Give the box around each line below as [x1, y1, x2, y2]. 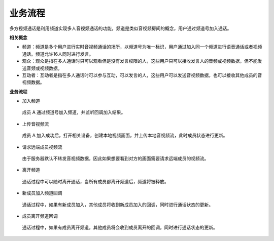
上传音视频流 [22, 121, 49, 127]
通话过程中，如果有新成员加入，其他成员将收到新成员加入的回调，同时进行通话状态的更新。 [22, 202, 213, 208]
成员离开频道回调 [22, 213, 58, 219]
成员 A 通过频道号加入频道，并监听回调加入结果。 [22, 109, 126, 115]
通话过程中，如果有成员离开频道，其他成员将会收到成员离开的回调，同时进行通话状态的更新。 [22, 224, 218, 230]
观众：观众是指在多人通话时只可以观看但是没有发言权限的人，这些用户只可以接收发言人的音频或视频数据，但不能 [22, 58, 258, 64]
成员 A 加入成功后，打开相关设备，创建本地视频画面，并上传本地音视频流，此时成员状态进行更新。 [22, 132, 228, 139]
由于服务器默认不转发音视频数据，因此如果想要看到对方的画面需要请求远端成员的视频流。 [22, 155, 209, 162]
